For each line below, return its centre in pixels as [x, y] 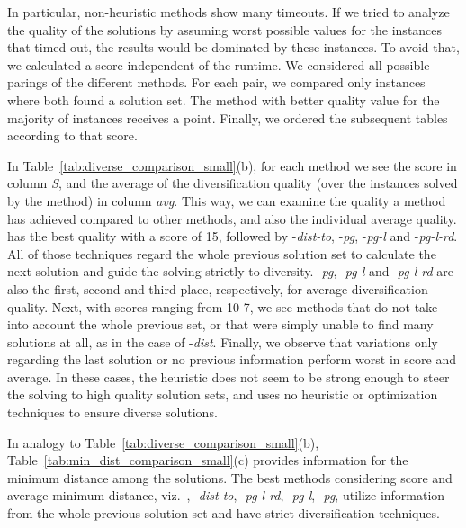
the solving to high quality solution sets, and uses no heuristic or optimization [223, 394]
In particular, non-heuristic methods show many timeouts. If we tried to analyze [229, 12]
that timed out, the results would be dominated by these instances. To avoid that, [233, 47]
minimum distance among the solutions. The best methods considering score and [230, 477]
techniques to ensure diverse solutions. [112, 412]
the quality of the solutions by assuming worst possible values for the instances [225, 29]
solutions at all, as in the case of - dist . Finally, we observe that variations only [223, 341]
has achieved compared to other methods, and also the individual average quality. [232, 218]
